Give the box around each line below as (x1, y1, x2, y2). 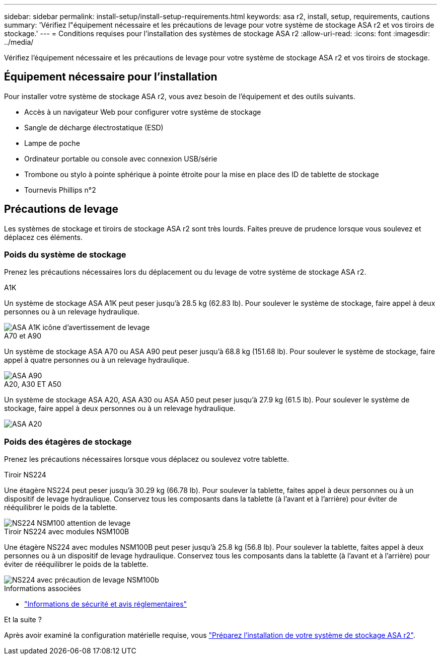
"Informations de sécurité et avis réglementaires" (24, 600, 187, 609)
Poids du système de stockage (4, 250, 126, 260)
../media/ (4, 38, 34, 46)
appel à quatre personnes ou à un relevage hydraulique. (4, 356, 189, 365)
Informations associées (4, 584, 81, 593)
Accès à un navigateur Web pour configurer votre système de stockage (24, 107, 261, 116)
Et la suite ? (4, 615, 42, 624)
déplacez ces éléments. (4, 232, 83, 241)
